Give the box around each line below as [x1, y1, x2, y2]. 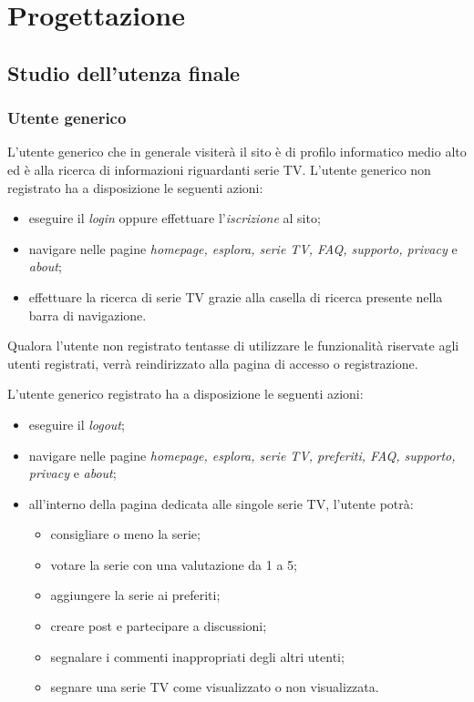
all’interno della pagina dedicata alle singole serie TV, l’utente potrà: [28, 493, 414, 513]
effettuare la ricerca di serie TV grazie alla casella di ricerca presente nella [28, 287, 443, 306]
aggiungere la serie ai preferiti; [50, 585, 221, 605]
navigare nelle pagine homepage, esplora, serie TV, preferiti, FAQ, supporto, [28, 445, 456, 464]
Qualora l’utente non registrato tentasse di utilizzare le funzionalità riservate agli [7, 336, 459, 355]
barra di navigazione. [28, 305, 147, 324]
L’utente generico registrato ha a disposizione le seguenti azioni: [7, 384, 364, 403]
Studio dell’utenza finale [7, 58, 241, 86]
